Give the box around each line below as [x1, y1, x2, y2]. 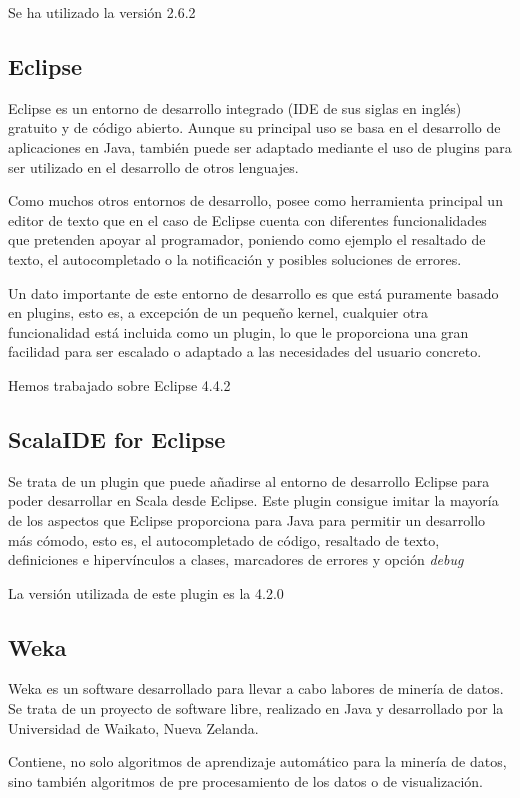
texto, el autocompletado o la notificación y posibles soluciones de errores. [8, 248, 462, 269]
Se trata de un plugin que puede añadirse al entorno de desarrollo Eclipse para [8, 470, 490, 491]
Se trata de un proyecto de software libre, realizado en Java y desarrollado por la [8, 698, 504, 719]
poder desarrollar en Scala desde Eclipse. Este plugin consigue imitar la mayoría [8, 490, 499, 511]
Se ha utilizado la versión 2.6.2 [8, 2, 196, 22]
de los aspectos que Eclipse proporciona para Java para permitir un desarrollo [8, 509, 486, 530]
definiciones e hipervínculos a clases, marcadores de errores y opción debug [8, 549, 464, 570]
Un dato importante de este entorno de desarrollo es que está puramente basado [8, 282, 499, 303]
